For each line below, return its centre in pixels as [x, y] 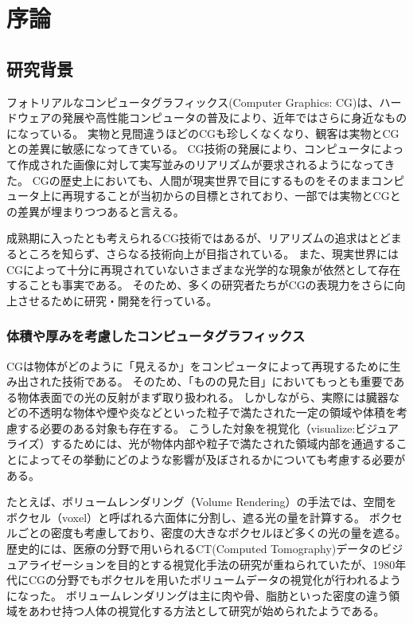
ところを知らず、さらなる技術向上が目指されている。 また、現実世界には [208, 253]
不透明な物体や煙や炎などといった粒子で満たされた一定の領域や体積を [212, 412]
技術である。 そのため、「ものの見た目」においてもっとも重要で [228, 381]
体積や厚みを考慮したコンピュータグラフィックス [156, 336]
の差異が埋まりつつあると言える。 [95, 211]
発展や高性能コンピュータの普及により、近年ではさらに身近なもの [234, 118]
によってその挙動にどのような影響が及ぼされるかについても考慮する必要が [211, 459]
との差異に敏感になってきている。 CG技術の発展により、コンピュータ [189, 149]
